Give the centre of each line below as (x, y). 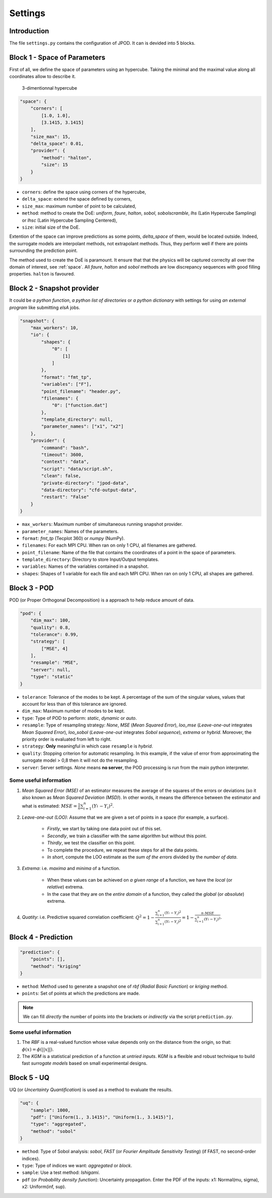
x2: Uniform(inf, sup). (44, 1187)
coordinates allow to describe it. (43, 77)
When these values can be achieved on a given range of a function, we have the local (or (140, 880)
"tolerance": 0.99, (55, 634)
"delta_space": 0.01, (57, 144)
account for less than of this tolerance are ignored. (75, 704)
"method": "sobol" (53, 1131)
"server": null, (50, 670)
